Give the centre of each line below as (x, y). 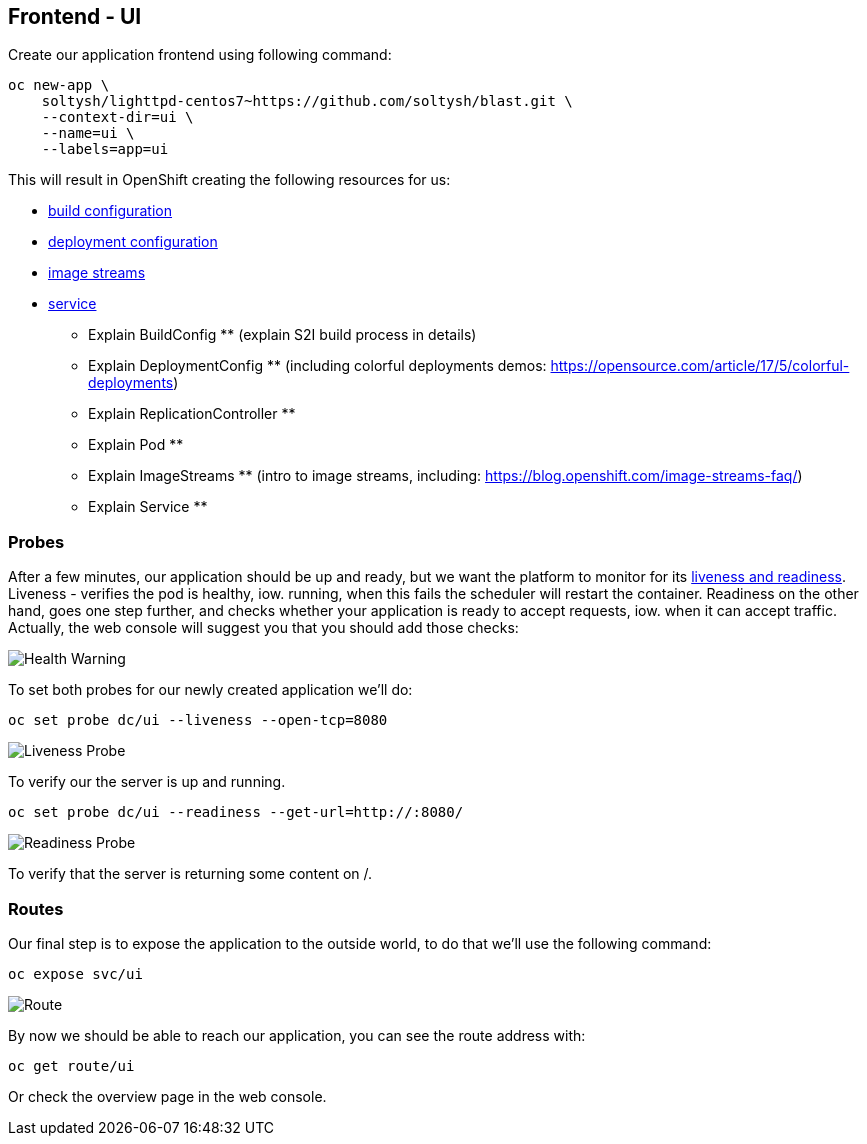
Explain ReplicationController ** (192, 414)
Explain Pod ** (136, 445)
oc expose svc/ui (75, 973)
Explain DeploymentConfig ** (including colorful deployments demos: (317, 366)
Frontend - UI (75, 16)
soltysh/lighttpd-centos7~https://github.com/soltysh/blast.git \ (307, 101)
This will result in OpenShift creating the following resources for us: (229, 180)
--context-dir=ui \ (117, 117)
